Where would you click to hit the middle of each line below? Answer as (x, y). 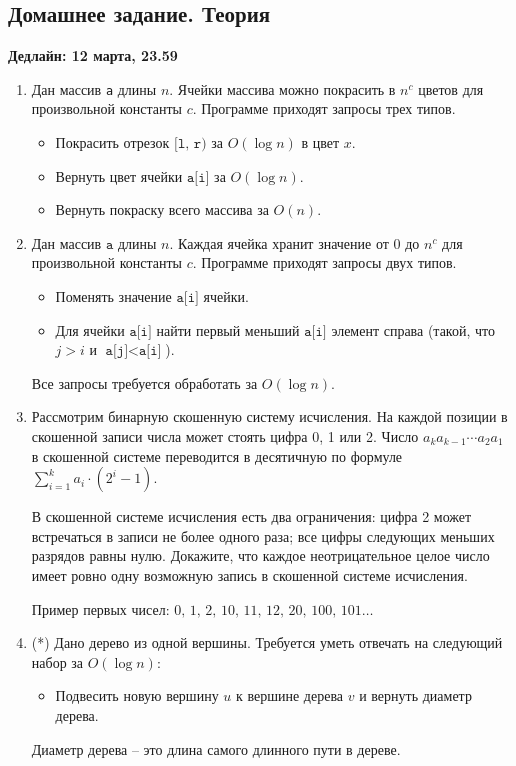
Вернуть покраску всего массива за (162, 209)
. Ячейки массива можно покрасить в (282, 88)
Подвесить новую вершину (137, 695)
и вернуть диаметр (415, 695)
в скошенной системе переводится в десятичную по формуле (217, 455)
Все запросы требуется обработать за (144, 382)
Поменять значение (113, 296)
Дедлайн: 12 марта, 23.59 (93, 55)
